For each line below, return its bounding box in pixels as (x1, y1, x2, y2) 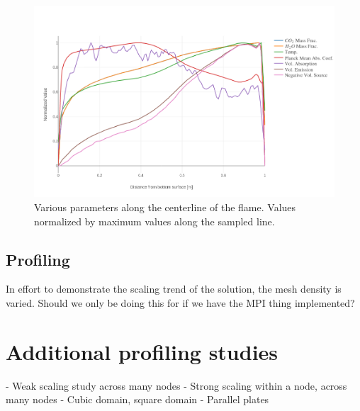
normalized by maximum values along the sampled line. (34, 213, 275, 228)
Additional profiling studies (6, 337, 279, 366)
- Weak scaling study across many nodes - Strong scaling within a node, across (6, 378, 347, 393)
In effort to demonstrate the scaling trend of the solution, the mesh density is (6, 281, 342, 296)
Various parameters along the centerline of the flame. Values (34, 199, 296, 214)
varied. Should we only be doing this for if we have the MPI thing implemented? (6, 295, 355, 310)
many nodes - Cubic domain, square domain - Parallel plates (6, 392, 269, 407)
